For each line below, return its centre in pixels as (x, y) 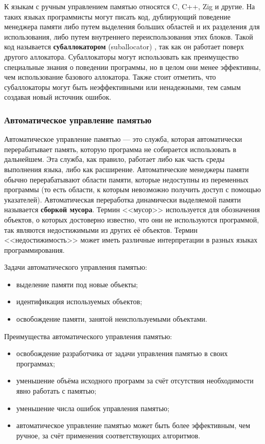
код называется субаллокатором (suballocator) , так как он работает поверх (124, 47)
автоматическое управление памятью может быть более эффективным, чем (133, 425)
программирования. (34, 249)
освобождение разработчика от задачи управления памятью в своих (122, 353)
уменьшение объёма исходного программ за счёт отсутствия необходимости (135, 381)
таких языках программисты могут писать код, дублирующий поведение (117, 16)
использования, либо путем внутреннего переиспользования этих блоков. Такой (129, 36)
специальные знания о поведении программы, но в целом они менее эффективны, (132, 67)
